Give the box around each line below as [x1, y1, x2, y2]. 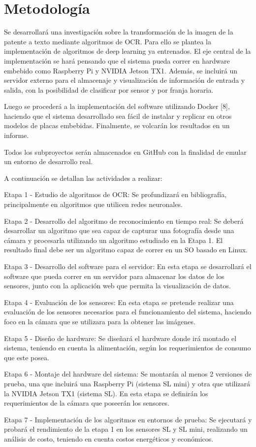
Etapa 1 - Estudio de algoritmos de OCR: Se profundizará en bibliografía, [4, 189, 227, 200]
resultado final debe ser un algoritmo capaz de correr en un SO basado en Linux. [4, 244, 248, 255]
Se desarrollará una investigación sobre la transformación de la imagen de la [4, 27, 233, 37]
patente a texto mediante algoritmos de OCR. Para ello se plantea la [4, 36, 211, 46]
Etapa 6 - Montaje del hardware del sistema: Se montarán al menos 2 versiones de [4, 369, 252, 379]
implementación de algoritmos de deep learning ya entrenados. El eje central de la [4, 46, 251, 56]
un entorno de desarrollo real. [4, 156, 93, 167]
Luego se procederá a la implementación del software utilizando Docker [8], [4, 101, 230, 111]
